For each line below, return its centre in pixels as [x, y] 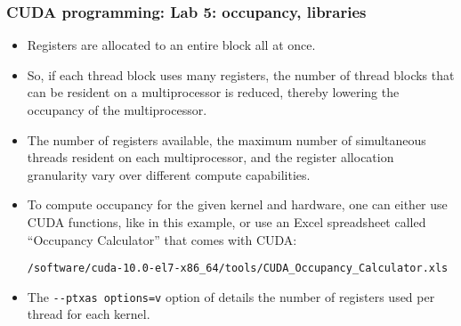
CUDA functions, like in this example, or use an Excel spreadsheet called [226, 221]
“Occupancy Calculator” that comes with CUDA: [162, 239]
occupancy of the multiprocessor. [117, 110]
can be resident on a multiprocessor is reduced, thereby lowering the [213, 92]
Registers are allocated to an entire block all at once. [171, 45]
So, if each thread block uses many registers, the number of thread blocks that [241, 74]
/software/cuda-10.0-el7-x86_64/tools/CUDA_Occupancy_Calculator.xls [238, 269]
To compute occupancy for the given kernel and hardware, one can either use [237, 204]
